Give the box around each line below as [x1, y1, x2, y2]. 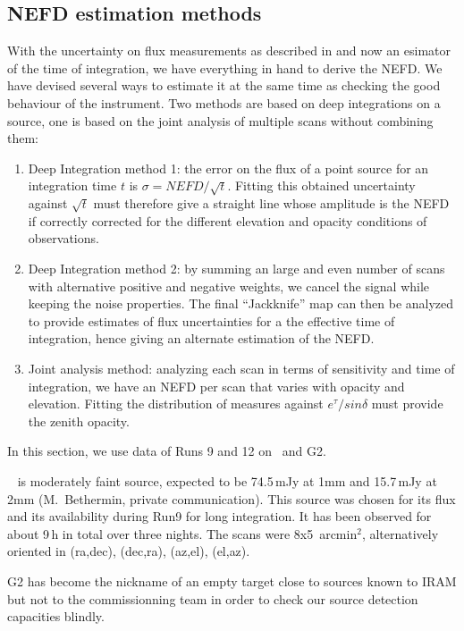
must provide [371, 394, 443, 413]
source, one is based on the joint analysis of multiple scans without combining [7, 111, 434, 130]
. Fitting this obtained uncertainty [227, 176, 416, 195]
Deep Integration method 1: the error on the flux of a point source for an [28, 158, 429, 177]
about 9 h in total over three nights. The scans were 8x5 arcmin [7, 524, 358, 543]
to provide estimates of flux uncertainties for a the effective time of [28, 311, 395, 330]
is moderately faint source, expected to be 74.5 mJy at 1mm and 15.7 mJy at [17, 472, 437, 491]
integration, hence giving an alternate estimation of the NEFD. [28, 329, 375, 348]
